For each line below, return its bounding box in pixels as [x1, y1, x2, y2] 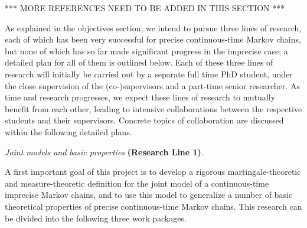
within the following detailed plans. [5, 125, 132, 138]
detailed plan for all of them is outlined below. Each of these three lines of [5, 56, 273, 69]
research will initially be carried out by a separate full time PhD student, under [5, 67, 293, 80]
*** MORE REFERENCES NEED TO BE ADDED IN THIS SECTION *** [5, 2, 285, 14]
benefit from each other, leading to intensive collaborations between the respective [5, 102, 302, 115]
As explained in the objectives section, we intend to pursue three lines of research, [5, 21, 302, 34]
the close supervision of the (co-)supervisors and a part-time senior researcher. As [5, 79, 300, 92]
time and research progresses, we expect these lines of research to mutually [5, 91, 276, 103]
